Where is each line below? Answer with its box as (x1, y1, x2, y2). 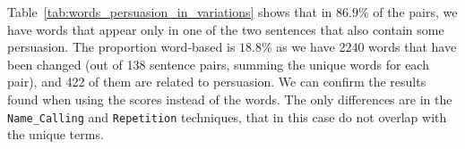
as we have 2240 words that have (276, 37, 457, 56)
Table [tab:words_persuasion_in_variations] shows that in (7, 3, 332, 21)
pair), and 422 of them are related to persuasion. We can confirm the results (7, 72, 426, 91)
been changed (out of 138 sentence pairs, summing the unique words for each (7, 54, 429, 73)
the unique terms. (7, 125, 104, 144)
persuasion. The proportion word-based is (7, 37, 236, 56)
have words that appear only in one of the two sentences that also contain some (7, 20, 444, 38)
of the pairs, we (373, 3, 458, 21)
